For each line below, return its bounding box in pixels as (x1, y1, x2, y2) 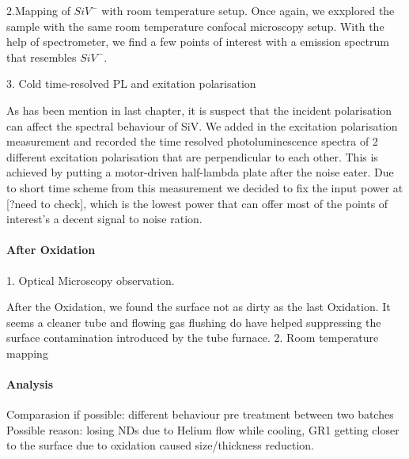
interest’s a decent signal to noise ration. (6, 211, 203, 227)
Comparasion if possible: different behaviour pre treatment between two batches (6, 406, 394, 423)
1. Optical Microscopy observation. (6, 271, 175, 288)
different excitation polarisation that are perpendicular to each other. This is (6, 148, 378, 165)
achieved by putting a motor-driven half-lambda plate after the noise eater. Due (6, 164, 394, 180)
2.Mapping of (6, 2, 70, 18)
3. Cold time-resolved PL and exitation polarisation (6, 75, 256, 92)
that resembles (6, 48, 77, 65)
